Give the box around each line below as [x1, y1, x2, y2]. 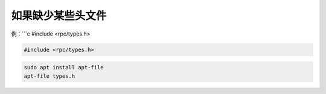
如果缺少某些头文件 [11, 9, 107, 22]
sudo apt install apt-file [24, 64, 104, 71]
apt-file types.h [24, 72, 75, 80]
